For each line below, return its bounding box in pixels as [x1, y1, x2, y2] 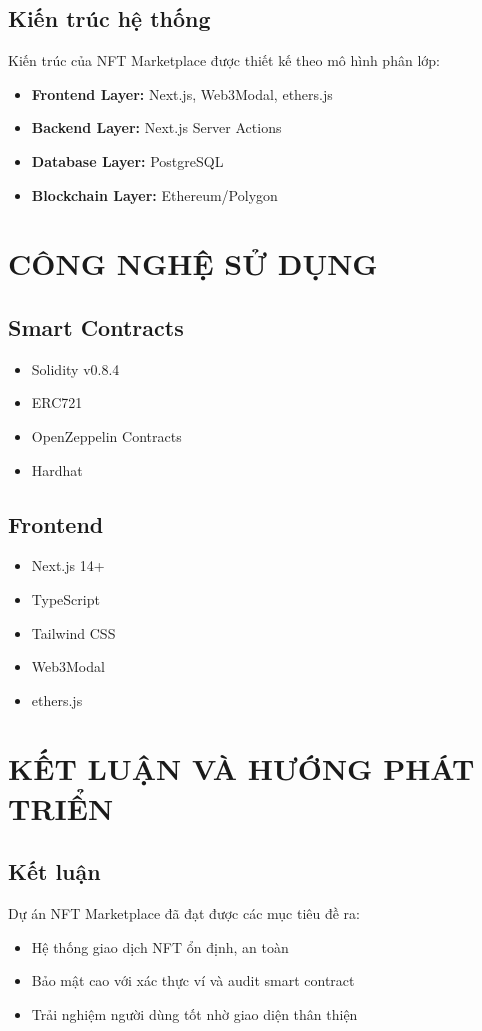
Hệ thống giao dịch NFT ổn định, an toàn [31, 936, 289, 957]
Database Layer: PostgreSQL [31, 150, 224, 171]
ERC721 [31, 392, 83, 413]
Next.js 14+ [31, 555, 105, 576]
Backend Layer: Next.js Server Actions [31, 117, 282, 138]
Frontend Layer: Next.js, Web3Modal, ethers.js [31, 83, 333, 104]
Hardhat [31, 459, 83, 480]
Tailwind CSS [31, 622, 116, 643]
